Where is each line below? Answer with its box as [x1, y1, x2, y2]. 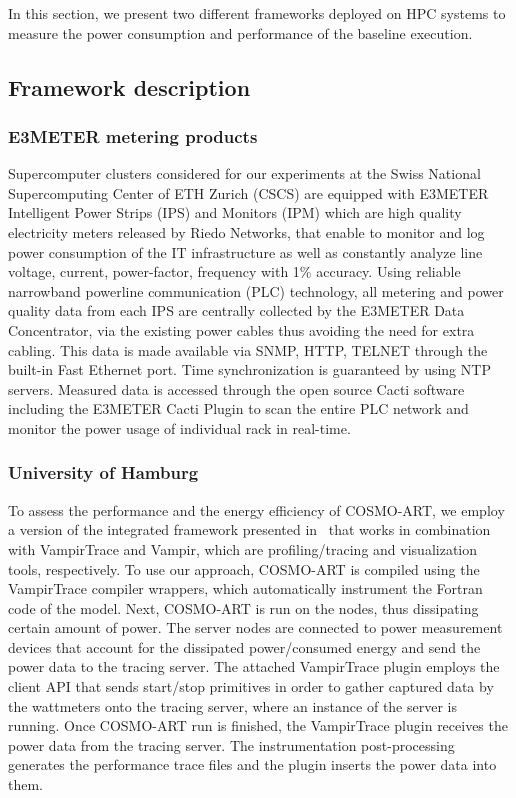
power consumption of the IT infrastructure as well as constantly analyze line [8, 241, 483, 262]
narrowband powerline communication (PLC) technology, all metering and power [8, 280, 504, 301]
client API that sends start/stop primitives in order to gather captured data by [8, 676, 494, 697]
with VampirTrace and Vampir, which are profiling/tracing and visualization [8, 538, 477, 559]
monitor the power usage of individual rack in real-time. [8, 417, 351, 438]
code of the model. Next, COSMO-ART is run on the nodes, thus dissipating [8, 597, 479, 618]
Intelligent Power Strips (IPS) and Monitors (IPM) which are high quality [8, 202, 462, 223]
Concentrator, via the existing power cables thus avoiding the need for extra [8, 319, 475, 340]
